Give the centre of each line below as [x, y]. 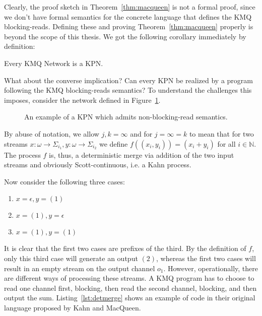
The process [22, 154]
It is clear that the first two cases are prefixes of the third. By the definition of [125, 248]
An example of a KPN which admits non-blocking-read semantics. [126, 117]
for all [226, 143]
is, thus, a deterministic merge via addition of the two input [142, 154]
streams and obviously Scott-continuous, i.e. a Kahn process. [98, 165]
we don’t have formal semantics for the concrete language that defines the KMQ [128, 16]
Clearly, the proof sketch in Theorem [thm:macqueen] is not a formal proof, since [130, 7]
